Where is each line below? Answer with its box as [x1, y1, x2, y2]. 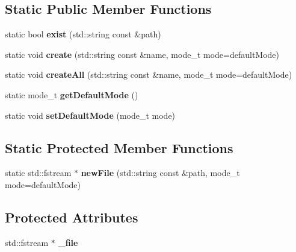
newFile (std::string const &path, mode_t [81, 166, 240, 179]
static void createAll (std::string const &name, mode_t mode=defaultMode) [5, 68, 292, 81]
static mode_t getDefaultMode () [5, 88, 138, 101]
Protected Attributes [5, 207, 138, 226]
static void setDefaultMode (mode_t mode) [5, 109, 176, 121]
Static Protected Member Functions [5, 138, 233, 157]
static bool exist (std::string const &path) [5, 28, 161, 40]
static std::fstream [5, 166, 72, 179]
